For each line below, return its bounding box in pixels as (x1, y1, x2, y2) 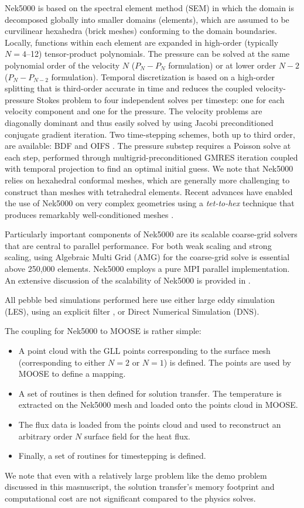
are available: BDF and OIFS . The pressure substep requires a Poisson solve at (5, 139, 291, 152)
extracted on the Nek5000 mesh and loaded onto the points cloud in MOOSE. (18, 398, 298, 411)
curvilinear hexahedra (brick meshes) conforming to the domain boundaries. (5, 25, 277, 37)
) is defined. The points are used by (163, 356, 291, 368)
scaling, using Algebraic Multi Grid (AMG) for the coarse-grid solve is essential (5, 251, 290, 263)
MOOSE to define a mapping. (18, 367, 126, 380)
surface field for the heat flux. (84, 429, 190, 442)
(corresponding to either (18, 356, 105, 368)
